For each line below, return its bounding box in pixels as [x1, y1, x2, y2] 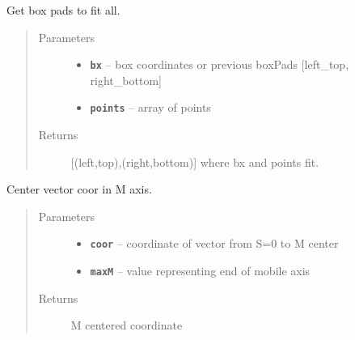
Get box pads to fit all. [6, 2, 120, 18]
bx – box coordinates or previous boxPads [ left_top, [90, 56, 349, 73]
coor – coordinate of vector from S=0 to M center [90, 235, 339, 252]
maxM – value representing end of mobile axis [90, 262, 311, 279]
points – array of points [90, 99, 211, 116]
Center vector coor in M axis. [6, 181, 152, 198]
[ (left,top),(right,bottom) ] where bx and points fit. [70, 153, 319, 170]
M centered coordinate [70, 317, 183, 334]
